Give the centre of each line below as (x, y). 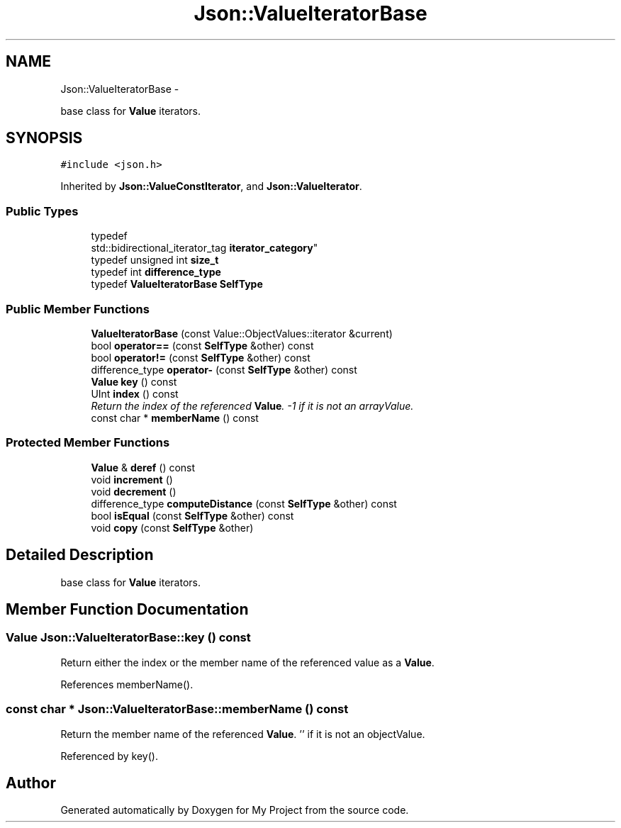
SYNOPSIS (44, 138)
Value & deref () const (143, 467)
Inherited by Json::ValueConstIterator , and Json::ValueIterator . (211, 186)
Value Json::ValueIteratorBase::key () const (128, 638)
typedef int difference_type (156, 272)
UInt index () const (135, 393)
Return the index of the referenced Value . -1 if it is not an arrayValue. (252, 405)
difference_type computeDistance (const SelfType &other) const (244, 503)
